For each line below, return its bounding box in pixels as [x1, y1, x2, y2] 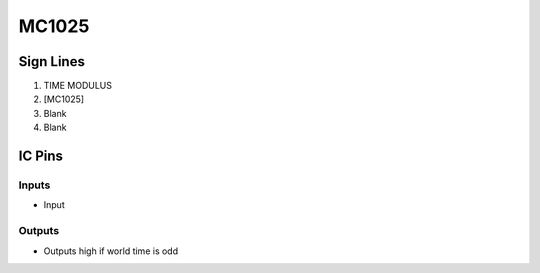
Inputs [18, 178, 51, 192]
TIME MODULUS [43, 80, 112, 92]
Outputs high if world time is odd [43, 245, 179, 257]
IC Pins [18, 148, 64, 165]
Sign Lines [18, 53, 85, 70]
